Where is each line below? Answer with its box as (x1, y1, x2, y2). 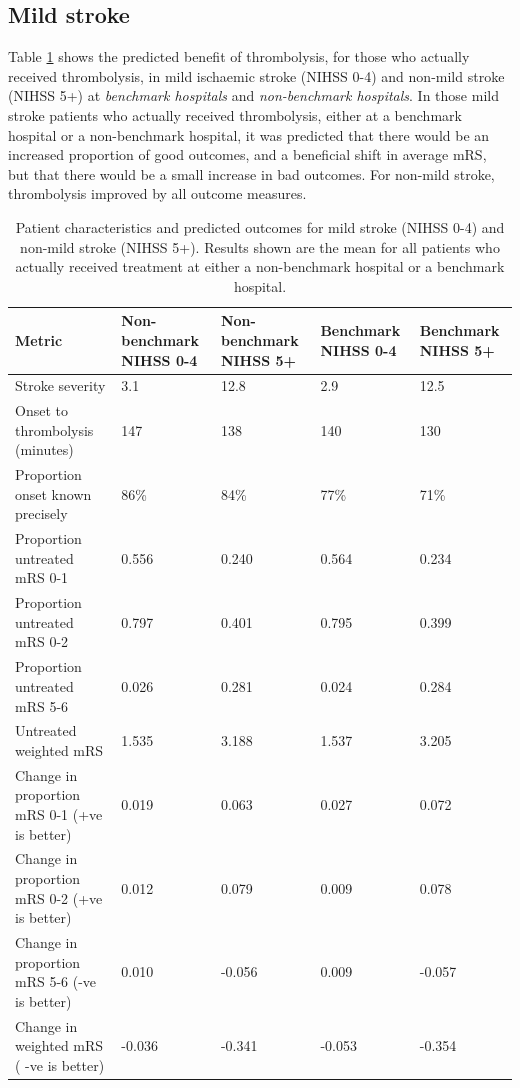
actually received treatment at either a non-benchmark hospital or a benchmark (15, 256, 505, 277)
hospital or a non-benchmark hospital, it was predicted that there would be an (8, 124, 490, 145)
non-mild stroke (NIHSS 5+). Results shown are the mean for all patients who (20, 236, 500, 257)
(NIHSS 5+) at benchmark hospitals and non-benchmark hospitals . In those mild (8, 85, 499, 106)
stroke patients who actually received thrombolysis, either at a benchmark (8, 104, 462, 125)
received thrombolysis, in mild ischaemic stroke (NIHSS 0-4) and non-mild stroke (8, 65, 505, 86)
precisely (15, 503, 68, 524)
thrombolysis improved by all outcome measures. (8, 183, 307, 204)
